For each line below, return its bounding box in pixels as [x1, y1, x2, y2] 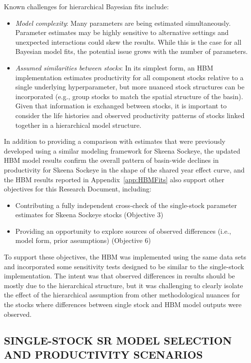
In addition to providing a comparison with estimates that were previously [4, 136, 226, 146]
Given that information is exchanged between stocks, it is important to [15, 101, 227, 111]
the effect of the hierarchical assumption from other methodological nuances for [4, 290, 240, 300]
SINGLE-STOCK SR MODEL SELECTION [4, 332, 232, 347]
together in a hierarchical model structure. [15, 120, 142, 130]
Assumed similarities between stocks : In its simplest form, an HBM [15, 62, 214, 72]
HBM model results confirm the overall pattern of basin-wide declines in [4, 155, 219, 165]
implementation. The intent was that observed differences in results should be [4, 271, 235, 281]
